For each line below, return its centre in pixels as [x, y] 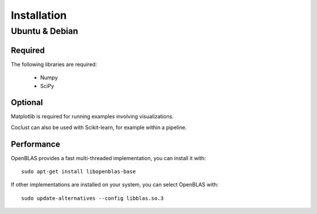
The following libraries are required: [54, 64]
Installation [39, 15]
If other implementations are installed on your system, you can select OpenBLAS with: [115, 185]
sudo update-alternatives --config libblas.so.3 [92, 198]
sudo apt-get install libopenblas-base [79, 172]
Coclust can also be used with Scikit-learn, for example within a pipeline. [99, 127]
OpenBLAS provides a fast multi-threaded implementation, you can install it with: [108, 158]
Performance [36, 144]
